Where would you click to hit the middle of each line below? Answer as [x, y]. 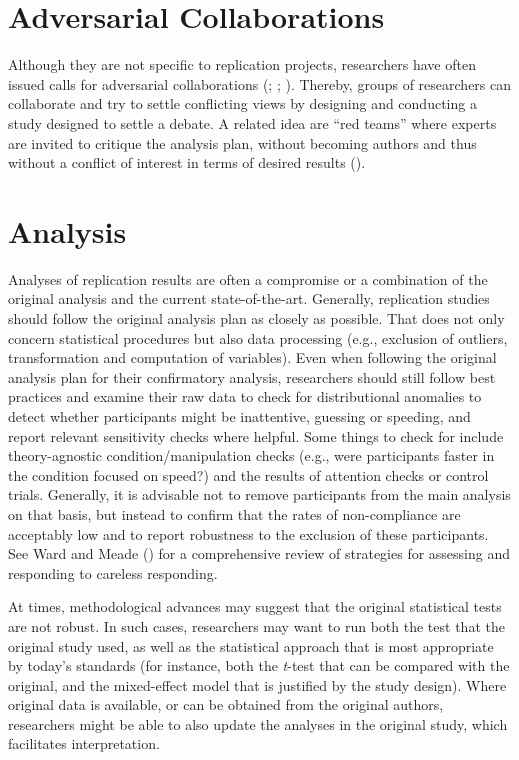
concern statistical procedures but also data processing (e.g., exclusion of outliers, [258, 337]
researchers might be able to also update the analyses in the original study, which [258, 723]
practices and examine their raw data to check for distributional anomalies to [245, 396]
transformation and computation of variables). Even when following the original [252, 357]
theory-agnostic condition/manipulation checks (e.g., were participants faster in [251, 455]
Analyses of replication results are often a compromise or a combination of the [248, 278]
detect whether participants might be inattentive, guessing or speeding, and [239, 415]
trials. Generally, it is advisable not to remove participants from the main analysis [259, 494]
